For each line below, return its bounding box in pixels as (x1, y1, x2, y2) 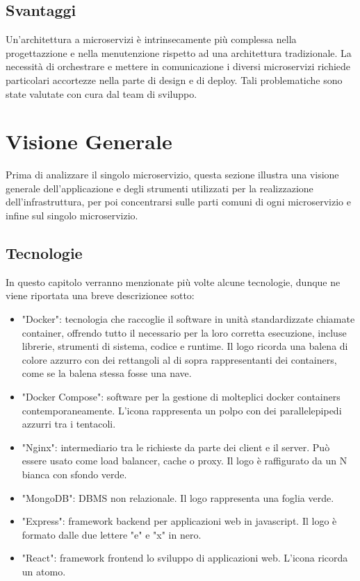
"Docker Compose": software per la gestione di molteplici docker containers (22, 389, 341, 404)
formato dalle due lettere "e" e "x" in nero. (22, 527, 202, 541)
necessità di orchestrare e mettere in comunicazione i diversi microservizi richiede (6, 59, 351, 74)
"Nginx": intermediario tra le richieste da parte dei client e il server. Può (22, 439, 330, 454)
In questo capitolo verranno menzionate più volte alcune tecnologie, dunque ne (6, 274, 341, 289)
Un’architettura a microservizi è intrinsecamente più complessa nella (6, 32, 297, 47)
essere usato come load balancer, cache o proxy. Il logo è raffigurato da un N (22, 453, 347, 468)
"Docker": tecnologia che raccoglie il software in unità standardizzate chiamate (22, 312, 355, 326)
